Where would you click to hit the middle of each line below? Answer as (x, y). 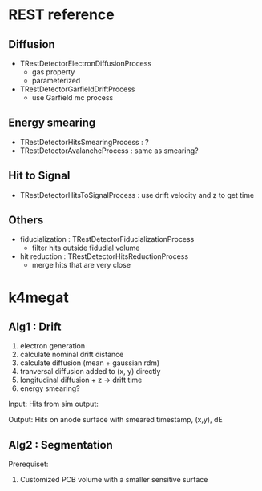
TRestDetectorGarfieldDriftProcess (77, 89)
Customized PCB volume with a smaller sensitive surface (114, 480)
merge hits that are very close (81, 265)
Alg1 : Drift (35, 327)
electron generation (52, 346)
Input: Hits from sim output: (53, 404)
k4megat (39, 297)
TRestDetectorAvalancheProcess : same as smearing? (109, 151)
